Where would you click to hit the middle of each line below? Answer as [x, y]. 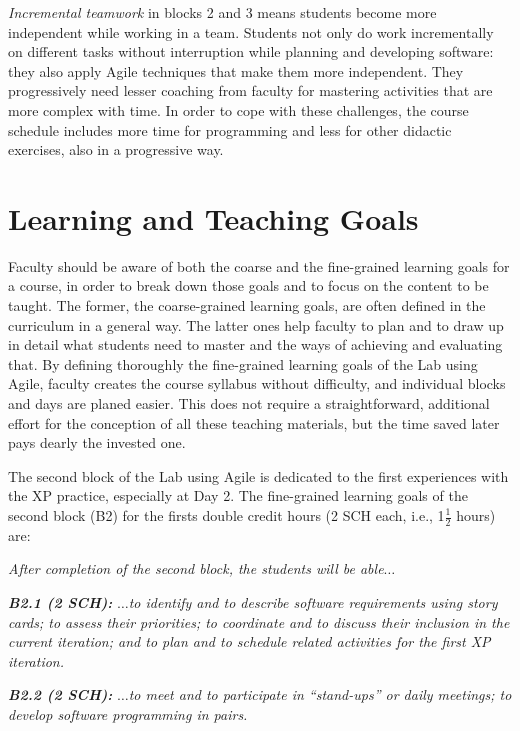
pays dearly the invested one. [97, 442]
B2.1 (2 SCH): [60, 602]
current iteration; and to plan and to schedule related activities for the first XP [249, 641]
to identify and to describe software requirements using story [313, 602]
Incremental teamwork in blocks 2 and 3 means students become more [222, 12]
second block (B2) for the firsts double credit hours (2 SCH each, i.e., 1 [226, 515]
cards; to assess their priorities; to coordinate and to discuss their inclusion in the [259, 621]
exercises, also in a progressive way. [116, 149]
